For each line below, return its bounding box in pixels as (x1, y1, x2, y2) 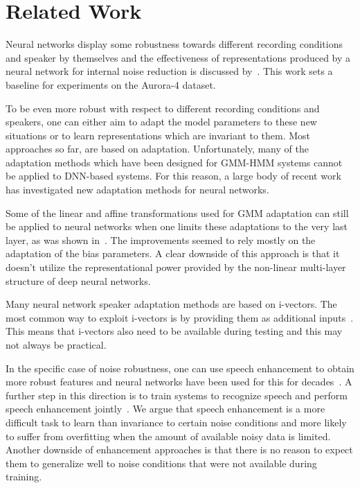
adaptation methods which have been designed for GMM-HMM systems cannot (6, 155, 343, 169)
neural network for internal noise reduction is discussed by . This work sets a (6, 64, 333, 78)
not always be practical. (6, 338, 107, 351)
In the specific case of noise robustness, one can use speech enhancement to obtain (6, 360, 354, 375)
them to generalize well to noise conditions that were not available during (6, 455, 317, 470)
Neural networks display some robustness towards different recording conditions (6, 37, 343, 51)
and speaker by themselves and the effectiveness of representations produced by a (6, 50, 351, 64)
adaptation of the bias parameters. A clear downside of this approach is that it (6, 246, 340, 261)
